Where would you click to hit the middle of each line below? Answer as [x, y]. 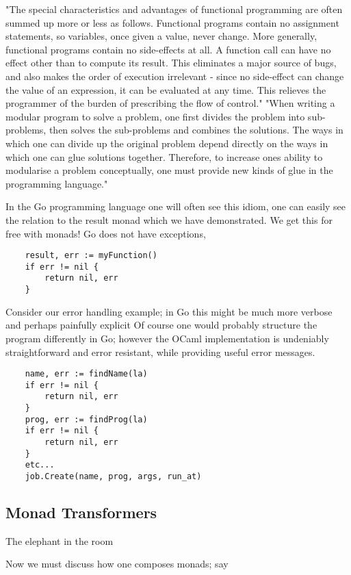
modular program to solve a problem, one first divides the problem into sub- [166, 116]
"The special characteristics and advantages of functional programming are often [174, 9]
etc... [40, 465]
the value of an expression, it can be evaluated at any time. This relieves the [166, 89]
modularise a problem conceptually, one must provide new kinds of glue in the [169, 170]
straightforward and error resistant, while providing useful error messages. [160, 352]
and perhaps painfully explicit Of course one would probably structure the [161, 325]
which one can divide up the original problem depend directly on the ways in [167, 143]
